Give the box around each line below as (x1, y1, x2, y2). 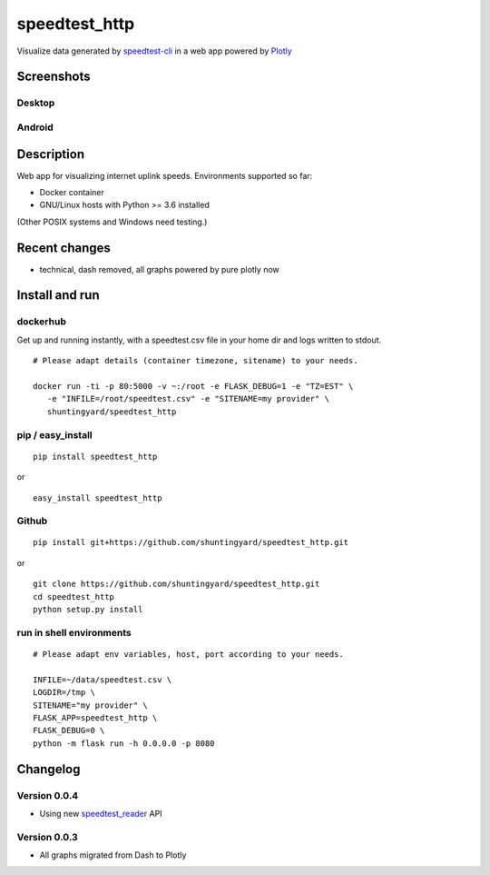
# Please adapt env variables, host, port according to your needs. (33, 649, 344, 659)
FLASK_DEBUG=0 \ (33, 725, 105, 736)
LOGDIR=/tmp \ (33, 687, 95, 698)
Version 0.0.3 (16, 830, 79, 843)
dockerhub (16, 315, 67, 328)
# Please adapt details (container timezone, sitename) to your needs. (33, 355, 358, 366)
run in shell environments (16, 626, 132, 639)
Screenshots (16, 69, 91, 85)
